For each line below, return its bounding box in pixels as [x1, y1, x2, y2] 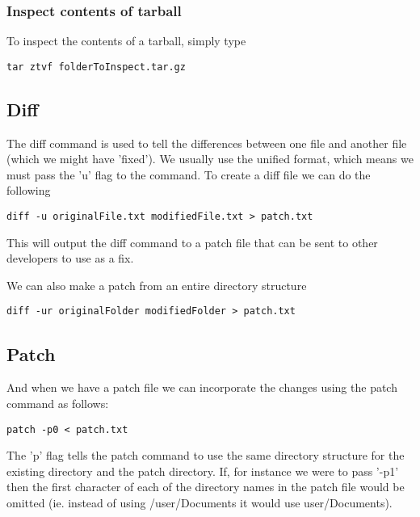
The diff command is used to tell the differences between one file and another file [6, 134, 407, 151]
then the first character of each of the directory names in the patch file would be [6, 478, 405, 495]
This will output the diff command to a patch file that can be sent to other [6, 233, 378, 250]
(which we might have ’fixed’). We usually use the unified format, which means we [6, 150, 414, 167]
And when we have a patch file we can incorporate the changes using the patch [6, 379, 397, 396]
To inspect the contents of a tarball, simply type [6, 32, 246, 49]
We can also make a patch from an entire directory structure [6, 276, 307, 293]
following [6, 182, 51, 199]
